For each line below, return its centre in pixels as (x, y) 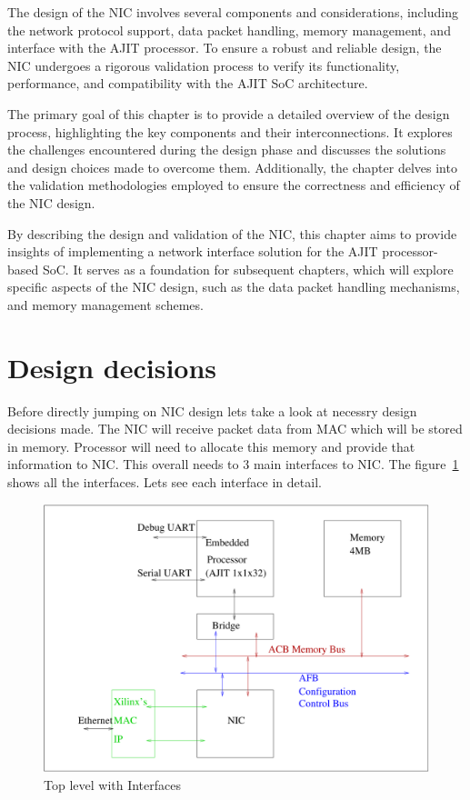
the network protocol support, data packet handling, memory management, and (229, 30)
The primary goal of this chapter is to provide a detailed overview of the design (229, 113)
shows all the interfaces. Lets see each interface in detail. (165, 482)
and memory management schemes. (105, 304)
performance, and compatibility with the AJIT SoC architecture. (188, 83)
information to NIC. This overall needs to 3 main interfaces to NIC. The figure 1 (233, 464)
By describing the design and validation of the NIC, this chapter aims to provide (232, 233)
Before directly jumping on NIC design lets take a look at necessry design (212, 410)
